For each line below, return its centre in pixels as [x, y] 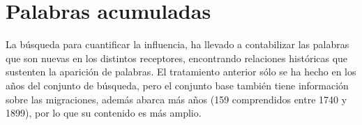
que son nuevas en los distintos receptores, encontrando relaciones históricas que [177, 58]
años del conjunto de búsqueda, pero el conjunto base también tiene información [177, 85]
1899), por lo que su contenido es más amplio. [104, 113]
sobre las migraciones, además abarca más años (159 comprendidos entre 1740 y [176, 99]
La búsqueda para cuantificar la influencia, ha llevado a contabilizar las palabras [178, 44]
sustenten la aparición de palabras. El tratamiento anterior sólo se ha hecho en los [181, 72]
